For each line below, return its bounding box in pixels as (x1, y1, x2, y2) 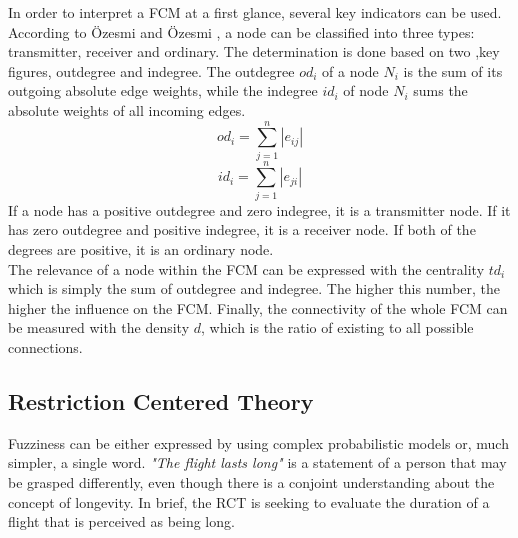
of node (343, 80, 389, 101)
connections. (8, 336, 83, 357)
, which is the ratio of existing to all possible (200, 317, 474, 338)
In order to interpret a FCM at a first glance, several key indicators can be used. (8, 2, 502, 22)
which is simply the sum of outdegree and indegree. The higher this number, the (8, 278, 501, 299)
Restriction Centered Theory (8, 385, 314, 416)
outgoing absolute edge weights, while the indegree (8, 80, 318, 101)
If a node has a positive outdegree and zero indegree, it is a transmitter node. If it (8, 199, 511, 220)
